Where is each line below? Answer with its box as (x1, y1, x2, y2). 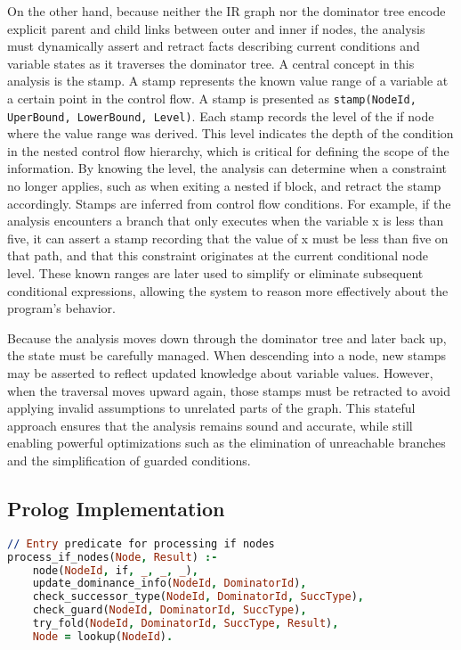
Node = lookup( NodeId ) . (32, 629, 174, 643)
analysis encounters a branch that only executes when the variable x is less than (7, 211, 444, 230)
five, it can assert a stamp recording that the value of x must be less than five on (7, 228, 449, 247)
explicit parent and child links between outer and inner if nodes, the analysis (7, 19, 425, 37)
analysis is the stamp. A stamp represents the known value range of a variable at (7, 71, 449, 90)
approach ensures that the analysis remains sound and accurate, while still (7, 416, 413, 434)
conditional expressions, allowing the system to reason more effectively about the (7, 281, 449, 300)
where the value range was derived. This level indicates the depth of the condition (7, 124, 454, 143)
